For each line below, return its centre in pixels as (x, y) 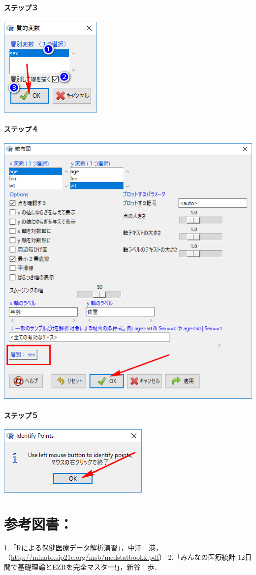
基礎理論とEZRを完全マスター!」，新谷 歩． (89, 566)
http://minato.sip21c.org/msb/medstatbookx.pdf (85, 557)
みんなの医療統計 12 (213, 557)
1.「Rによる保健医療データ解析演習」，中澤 (73, 547)
